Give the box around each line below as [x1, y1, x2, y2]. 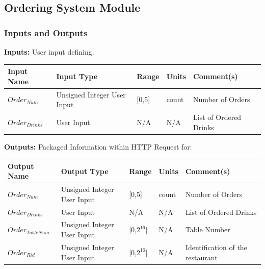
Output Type [61, 165, 109, 176]
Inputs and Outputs [4, 26, 88, 39]
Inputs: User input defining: [4, 46, 94, 57]
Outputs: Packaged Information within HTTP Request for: [4, 141, 192, 152]
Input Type [56, 70, 98, 81]
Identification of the [185, 241, 247, 252]
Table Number [185, 224, 230, 235]
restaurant [185, 252, 218, 262]
